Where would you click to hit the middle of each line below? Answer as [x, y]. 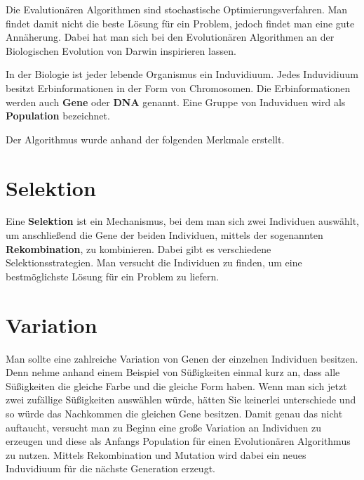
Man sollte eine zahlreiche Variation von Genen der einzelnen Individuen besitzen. [182, 358]
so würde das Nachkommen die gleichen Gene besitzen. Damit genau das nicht [174, 413]
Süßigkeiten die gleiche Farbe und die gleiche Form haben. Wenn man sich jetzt [176, 385]
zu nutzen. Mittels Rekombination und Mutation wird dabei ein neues [156, 454]
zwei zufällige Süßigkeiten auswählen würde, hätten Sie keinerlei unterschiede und [181, 400]
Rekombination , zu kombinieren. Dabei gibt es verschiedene [139, 248]
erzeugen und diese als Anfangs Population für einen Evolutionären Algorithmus [178, 441]
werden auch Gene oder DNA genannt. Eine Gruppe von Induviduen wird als [176, 102]
